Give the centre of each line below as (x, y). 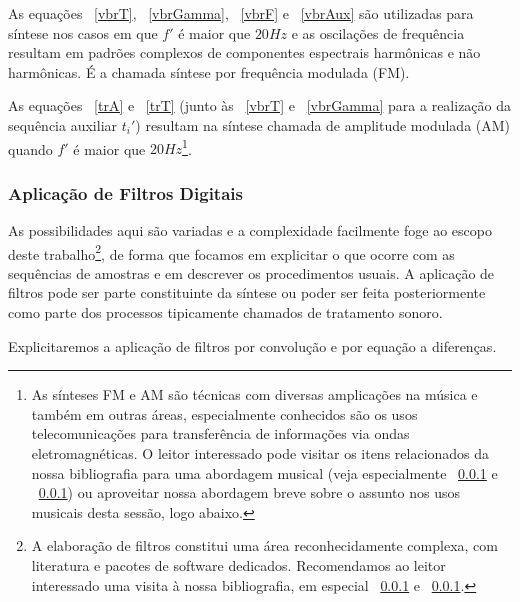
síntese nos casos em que (83, 32)
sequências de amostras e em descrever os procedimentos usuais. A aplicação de (251, 272)
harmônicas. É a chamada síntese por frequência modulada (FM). (209, 71)
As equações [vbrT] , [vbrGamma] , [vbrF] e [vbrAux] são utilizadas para (241, 13)
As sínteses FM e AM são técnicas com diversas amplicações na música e (254, 394)
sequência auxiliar (63, 124)
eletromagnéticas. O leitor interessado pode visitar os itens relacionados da (260, 453)
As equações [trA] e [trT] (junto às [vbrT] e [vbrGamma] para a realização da (260, 105)
